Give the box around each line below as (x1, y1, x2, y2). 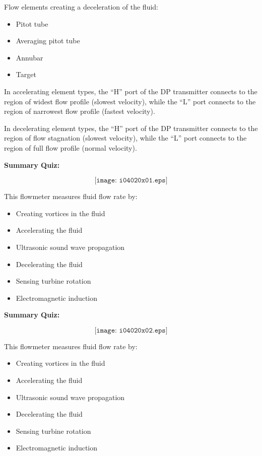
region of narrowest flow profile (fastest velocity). (4, 106, 155, 116)
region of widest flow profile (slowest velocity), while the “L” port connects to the (4, 96, 256, 106)
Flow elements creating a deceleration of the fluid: (4, 2, 158, 12)
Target (16, 69, 36, 80)
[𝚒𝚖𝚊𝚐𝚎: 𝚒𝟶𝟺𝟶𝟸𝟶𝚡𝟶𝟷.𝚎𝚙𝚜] (94, 177, 168, 184)
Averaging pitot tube (16, 35, 80, 46)
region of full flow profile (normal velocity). (4, 142, 137, 153)
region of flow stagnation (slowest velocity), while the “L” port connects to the (4, 133, 247, 143)
